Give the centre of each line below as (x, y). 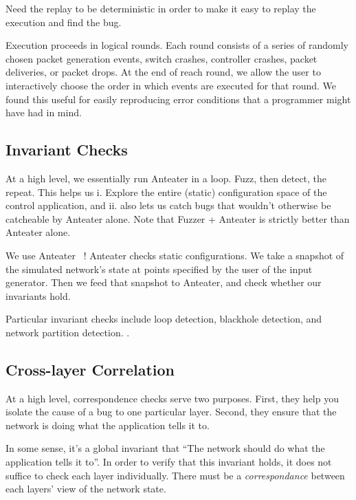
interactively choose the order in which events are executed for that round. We (171, 85)
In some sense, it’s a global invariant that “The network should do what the (165, 448)
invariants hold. (38, 295)
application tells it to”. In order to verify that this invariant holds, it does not (169, 462)
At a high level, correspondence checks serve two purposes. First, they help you (172, 398)
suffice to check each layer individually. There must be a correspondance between (175, 475)
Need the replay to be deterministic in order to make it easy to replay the (161, 8)
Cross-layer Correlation (90, 369)
